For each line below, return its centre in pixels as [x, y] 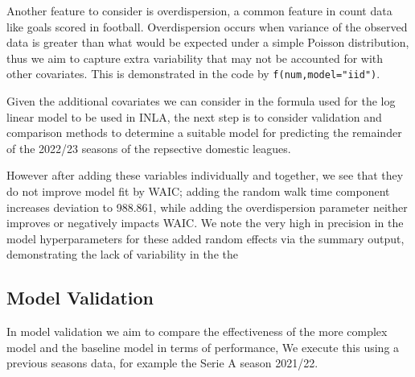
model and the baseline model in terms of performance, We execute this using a [203, 347]
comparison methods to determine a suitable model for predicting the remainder [204, 133]
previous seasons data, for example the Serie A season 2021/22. [162, 363]
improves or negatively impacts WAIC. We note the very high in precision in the [205, 223]
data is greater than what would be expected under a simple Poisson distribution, [208, 42]
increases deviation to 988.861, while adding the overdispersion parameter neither [207, 207]
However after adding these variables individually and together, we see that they [205, 175]
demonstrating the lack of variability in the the [122, 254]
